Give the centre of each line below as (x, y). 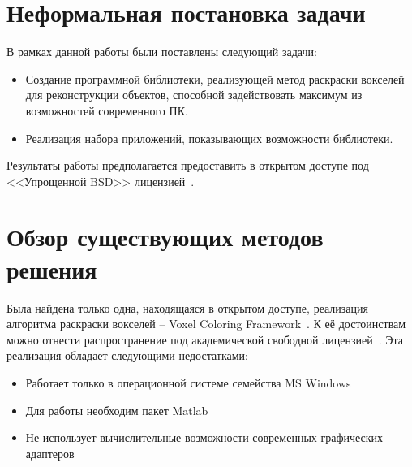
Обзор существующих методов (165, 237)
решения (52, 268)
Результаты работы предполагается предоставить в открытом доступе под (188, 165)
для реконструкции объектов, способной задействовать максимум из (194, 95)
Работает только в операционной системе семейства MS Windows (188, 382)
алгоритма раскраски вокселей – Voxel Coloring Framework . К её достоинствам (206, 324)
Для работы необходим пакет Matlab (117, 410)
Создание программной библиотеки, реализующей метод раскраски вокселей (215, 78)
